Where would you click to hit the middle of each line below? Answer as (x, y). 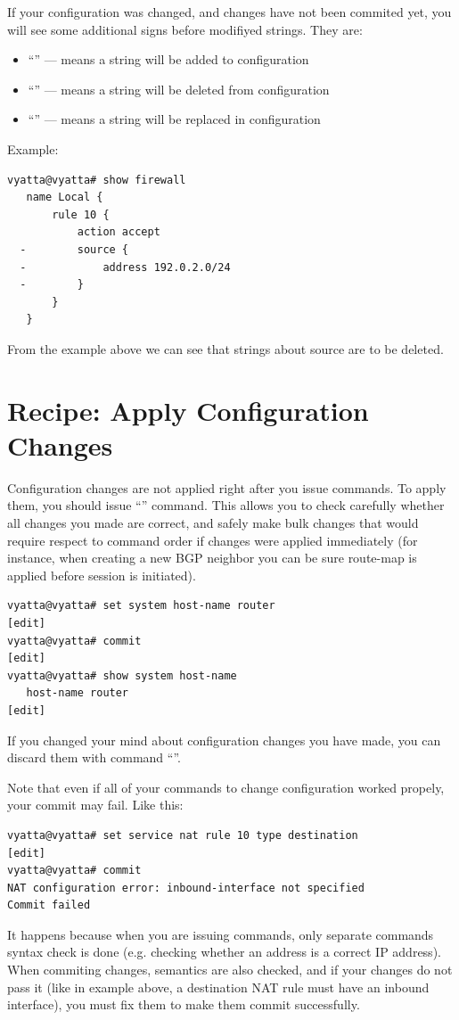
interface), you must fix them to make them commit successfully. (184, 1004)
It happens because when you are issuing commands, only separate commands (221, 934)
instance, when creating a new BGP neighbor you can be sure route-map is (212, 558)
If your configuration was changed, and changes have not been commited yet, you (229, 12)
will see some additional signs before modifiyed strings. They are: (185, 29)
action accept (119, 232)
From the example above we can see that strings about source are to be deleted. (225, 348)
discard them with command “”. (94, 757)
